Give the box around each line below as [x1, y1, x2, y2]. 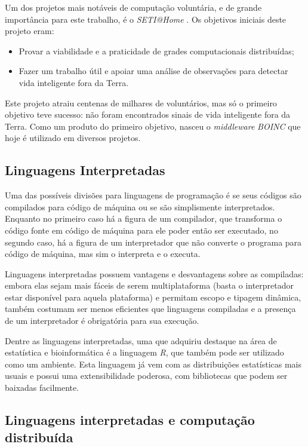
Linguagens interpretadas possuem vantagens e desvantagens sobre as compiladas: [5, 267, 304, 280]
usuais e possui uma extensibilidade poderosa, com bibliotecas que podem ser [5, 369, 288, 382]
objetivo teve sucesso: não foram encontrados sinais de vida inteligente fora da [5, 108, 291, 121]
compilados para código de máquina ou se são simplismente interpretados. [5, 200, 275, 213]
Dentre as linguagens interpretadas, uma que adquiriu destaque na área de [5, 334, 277, 347]
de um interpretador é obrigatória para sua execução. [5, 314, 199, 327]
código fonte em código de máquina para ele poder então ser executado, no [5, 223, 278, 236]
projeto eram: [5, 25, 54, 37]
